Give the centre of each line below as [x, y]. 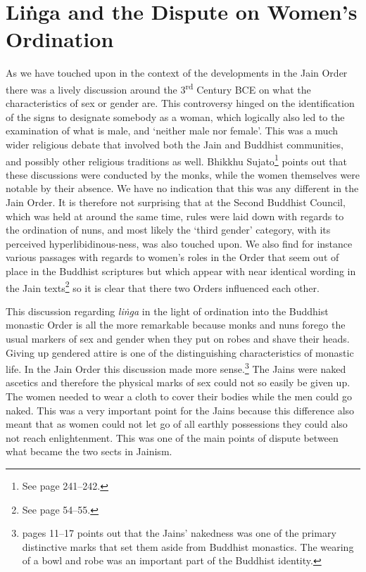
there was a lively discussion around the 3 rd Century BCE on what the [158, 88]
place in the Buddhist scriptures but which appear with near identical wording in [181, 271]
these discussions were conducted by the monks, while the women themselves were [183, 174]
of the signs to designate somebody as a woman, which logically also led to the [175, 116]
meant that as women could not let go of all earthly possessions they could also [177, 424]
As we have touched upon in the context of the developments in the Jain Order [177, 73]
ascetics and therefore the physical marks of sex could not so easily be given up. [178, 382]
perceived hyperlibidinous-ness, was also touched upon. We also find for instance [179, 243]
